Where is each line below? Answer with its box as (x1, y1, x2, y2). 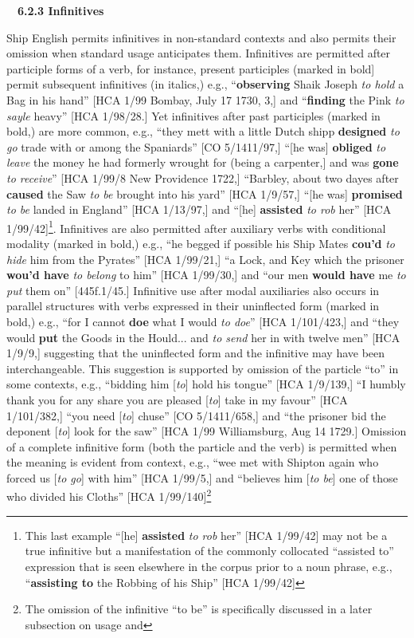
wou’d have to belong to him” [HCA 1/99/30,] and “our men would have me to (6, 266, 406, 283)
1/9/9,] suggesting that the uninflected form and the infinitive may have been (6, 345, 385, 361)
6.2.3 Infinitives (18, 2, 104, 18)
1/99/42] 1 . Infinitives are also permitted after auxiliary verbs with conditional (6, 217, 386, 236)
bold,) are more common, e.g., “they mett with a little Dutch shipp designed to (6, 123, 400, 140)
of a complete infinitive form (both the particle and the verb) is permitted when (6, 438, 397, 455)
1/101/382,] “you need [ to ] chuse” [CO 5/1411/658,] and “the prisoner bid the (6, 407, 386, 423)
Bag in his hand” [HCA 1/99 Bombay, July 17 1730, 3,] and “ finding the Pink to (6, 91, 404, 108)
